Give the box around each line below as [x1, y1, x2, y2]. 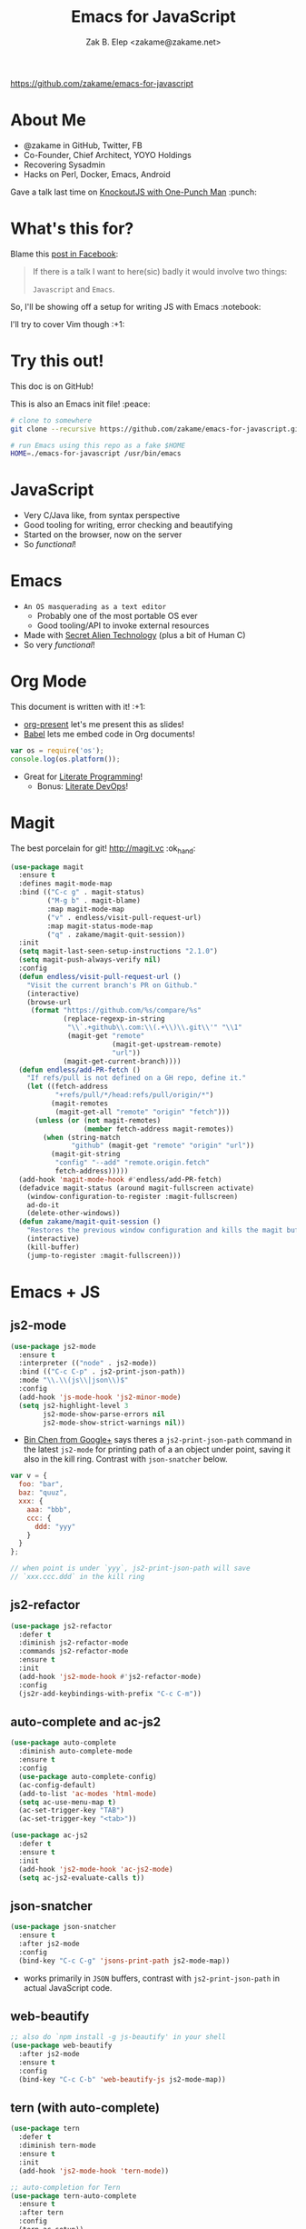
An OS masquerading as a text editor [23, 603, 167, 612]
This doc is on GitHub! [10, 380, 94, 392]
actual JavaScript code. [23, 1982, 113, 1993]
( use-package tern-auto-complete [10, 2191, 137, 2201]
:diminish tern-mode [18, 2141, 96, 2151]
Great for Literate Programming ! [23, 771, 143, 782]
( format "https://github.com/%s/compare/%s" [30, 1006, 202, 1015]
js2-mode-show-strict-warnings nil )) [43, 1418, 185, 1427]
